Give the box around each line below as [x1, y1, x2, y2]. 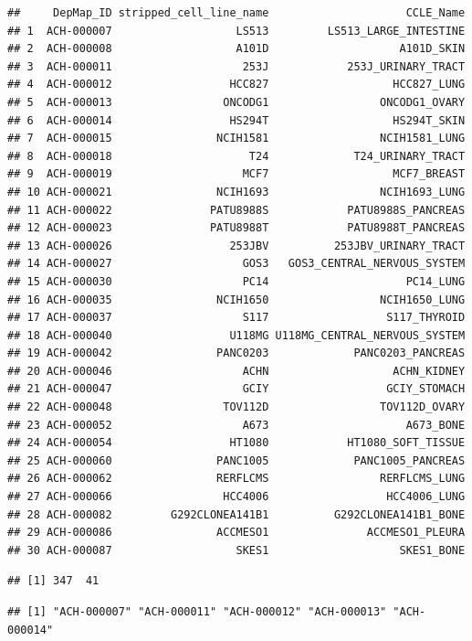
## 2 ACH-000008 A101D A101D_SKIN [7, 42, 466, 56]
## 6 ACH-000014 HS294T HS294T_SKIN [7, 113, 466, 127]
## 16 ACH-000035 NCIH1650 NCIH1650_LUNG [7, 293, 466, 306]
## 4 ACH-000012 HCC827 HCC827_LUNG [7, 78, 466, 91]
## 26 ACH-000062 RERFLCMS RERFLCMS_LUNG [7, 472, 466, 486]
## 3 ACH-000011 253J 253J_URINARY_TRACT [7, 59, 466, 73]
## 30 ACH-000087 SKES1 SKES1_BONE [7, 543, 466, 557]
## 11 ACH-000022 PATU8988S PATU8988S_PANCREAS [7, 203, 466, 217]
